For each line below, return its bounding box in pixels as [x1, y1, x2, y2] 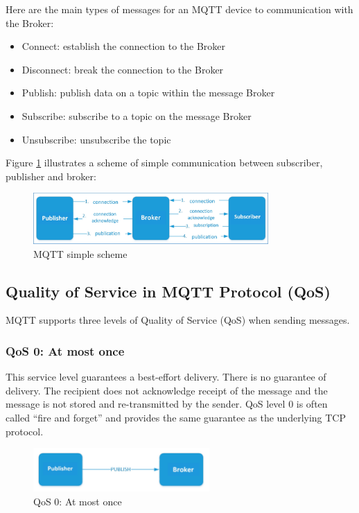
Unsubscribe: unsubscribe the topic [21, 132, 171, 146]
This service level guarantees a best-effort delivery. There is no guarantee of [6, 369, 326, 384]
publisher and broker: [6, 168, 96, 183]
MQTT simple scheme [33, 246, 128, 261]
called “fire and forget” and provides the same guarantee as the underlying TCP [6, 410, 347, 424]
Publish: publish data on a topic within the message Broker [21, 85, 275, 100]
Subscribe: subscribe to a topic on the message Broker [21, 108, 252, 123]
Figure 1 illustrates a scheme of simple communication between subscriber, [6, 155, 323, 170]
